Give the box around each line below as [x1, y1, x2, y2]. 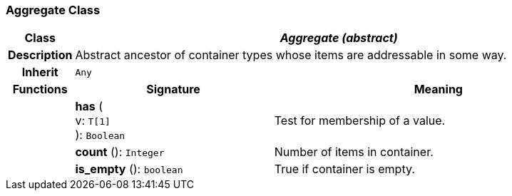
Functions [12, 82, 68, 97]
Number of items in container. [274, 145, 434, 160]
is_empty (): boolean [75, 162, 183, 177]
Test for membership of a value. [274, 113, 446, 128]
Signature [146, 82, 200, 97]
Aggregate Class [6, 3, 101, 17]
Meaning [414, 82, 463, 97]
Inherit [21, 65, 58, 80]
